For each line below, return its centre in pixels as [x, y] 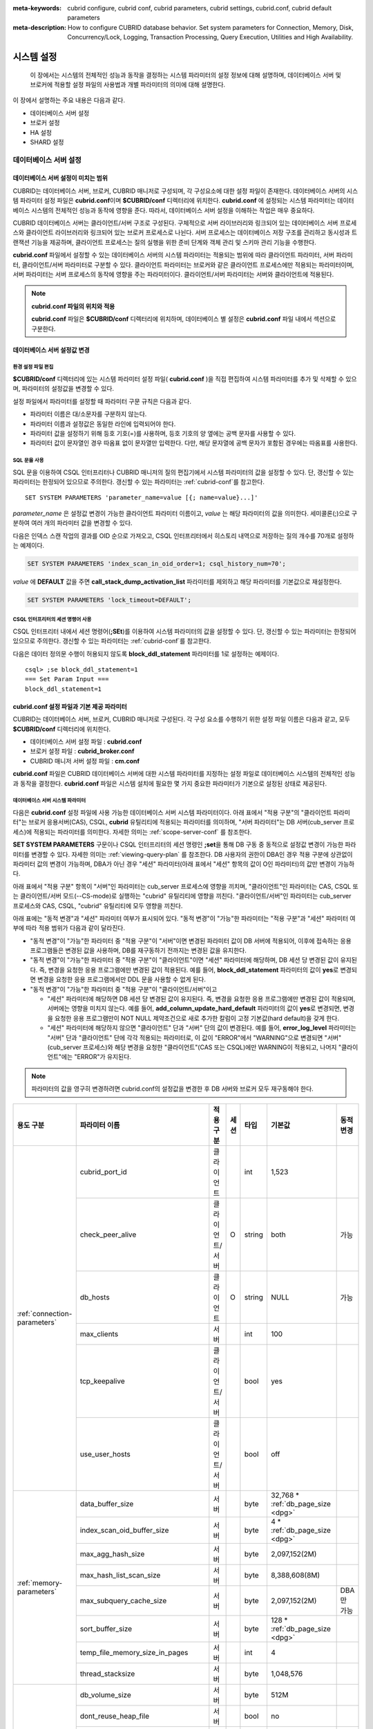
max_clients [99, 1333]
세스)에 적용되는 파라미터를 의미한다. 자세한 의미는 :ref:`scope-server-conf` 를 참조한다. [132, 832]
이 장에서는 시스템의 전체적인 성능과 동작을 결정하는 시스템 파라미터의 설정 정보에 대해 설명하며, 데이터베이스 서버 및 [185, 75]
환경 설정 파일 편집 [33, 367]
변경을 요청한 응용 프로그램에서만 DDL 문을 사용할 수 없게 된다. [122, 979]
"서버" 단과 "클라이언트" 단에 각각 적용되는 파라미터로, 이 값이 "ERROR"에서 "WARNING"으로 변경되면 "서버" [194, 1037]
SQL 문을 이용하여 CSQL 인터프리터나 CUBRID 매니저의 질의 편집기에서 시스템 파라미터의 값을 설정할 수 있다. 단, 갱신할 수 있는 [183, 472]
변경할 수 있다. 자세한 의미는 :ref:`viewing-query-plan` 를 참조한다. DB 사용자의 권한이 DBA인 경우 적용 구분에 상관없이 [192, 854]
